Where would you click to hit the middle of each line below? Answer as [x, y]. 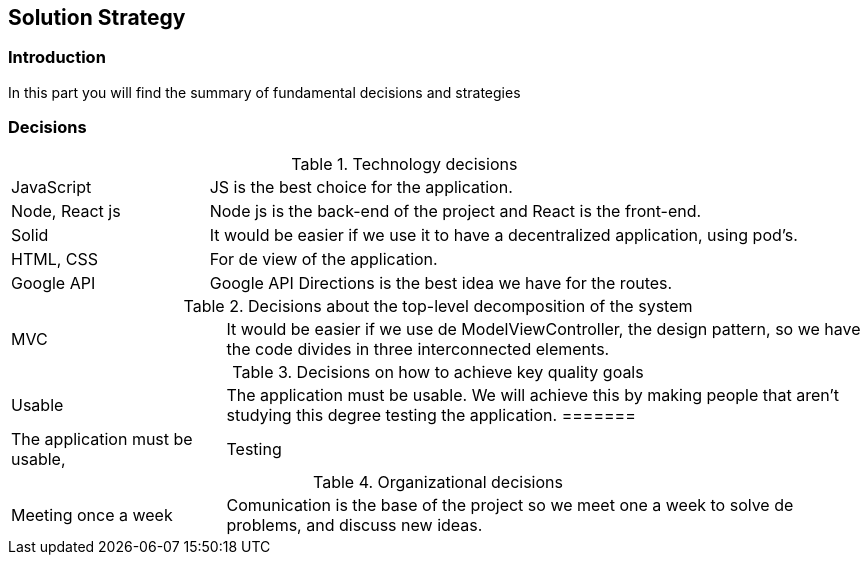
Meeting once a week [92, 514]
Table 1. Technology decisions [404, 163]
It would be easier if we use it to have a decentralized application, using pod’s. [503, 234]
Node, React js [66, 210]
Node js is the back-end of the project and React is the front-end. [455, 210]
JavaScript [51, 186]
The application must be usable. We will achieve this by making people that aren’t [533, 394]
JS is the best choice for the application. [361, 186]
